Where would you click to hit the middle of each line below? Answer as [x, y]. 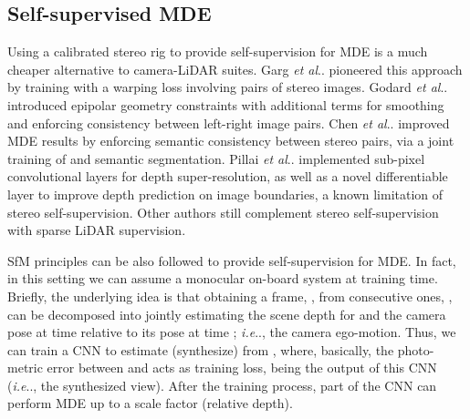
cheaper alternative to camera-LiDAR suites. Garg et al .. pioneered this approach [235, 69]
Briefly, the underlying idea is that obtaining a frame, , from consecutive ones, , [230, 296]
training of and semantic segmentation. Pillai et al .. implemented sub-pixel [216, 158]
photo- [416, 349]
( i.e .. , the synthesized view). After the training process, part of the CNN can [222, 385]
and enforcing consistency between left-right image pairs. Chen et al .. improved [229, 123]
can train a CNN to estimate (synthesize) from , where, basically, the [201, 349]
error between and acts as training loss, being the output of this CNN [242, 368]
